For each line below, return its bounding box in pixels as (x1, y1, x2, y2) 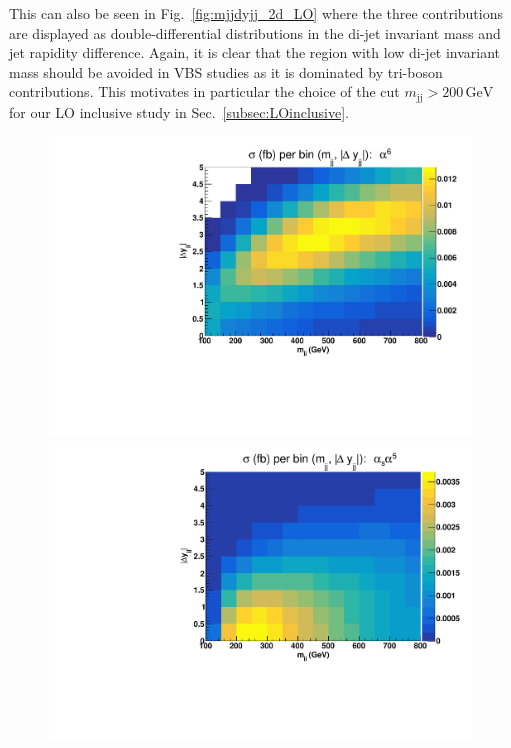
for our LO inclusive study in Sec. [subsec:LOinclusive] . (9, 101, 350, 122)
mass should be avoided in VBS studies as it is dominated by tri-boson (9, 61, 443, 82)
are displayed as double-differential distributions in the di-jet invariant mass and (9, 22, 501, 43)
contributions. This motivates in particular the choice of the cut (9, 81, 400, 102)
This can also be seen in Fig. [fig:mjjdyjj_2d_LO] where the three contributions (9, 3, 503, 23)
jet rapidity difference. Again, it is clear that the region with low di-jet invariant (9, 42, 501, 63)
